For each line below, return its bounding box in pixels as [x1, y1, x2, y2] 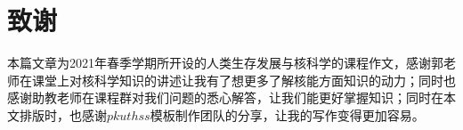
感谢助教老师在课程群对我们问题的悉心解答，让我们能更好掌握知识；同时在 [7, 88, 443, 107]
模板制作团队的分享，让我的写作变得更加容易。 [150, 105, 425, 124]
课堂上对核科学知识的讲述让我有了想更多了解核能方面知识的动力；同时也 [31, 70, 456, 89]
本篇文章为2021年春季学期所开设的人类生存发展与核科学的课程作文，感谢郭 [7, 53, 443, 72]
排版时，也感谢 [19, 105, 107, 124]
